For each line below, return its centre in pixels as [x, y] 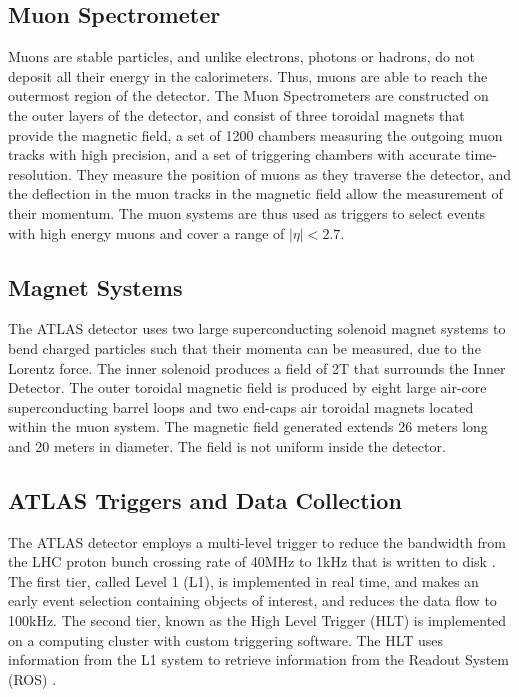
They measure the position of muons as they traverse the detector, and [294, 173]
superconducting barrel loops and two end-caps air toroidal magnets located [241, 406]
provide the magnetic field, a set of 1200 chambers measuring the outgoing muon [255, 134]
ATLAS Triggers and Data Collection [205, 499]
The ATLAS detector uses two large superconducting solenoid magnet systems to [257, 328]
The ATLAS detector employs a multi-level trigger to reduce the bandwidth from [257, 541]
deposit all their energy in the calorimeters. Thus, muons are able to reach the [248, 75]
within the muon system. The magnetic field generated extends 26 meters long [248, 426]
